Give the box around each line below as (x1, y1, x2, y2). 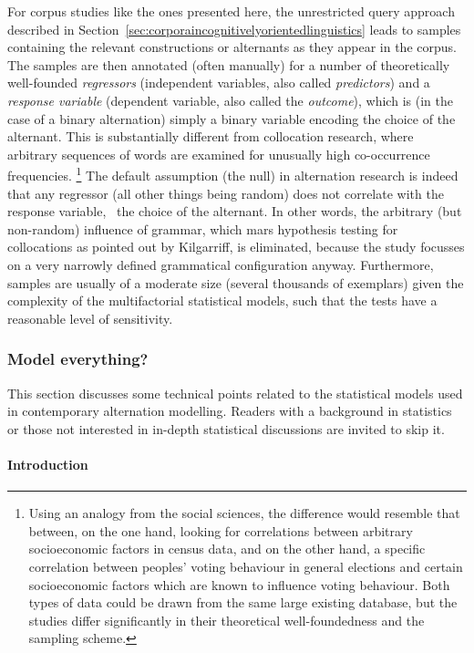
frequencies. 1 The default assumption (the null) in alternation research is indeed (7, 163, 459, 184)
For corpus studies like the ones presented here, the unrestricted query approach (7, 2, 455, 20)
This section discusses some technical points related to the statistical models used (7, 383, 463, 402)
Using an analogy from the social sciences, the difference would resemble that (28, 503, 460, 523)
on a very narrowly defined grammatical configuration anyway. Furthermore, (7, 254, 434, 274)
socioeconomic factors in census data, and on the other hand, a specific (28, 539, 426, 558)
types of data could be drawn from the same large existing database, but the (28, 593, 458, 612)
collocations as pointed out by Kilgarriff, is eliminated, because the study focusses (7, 237, 465, 256)
